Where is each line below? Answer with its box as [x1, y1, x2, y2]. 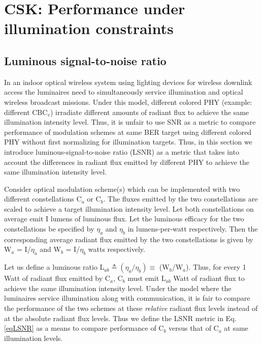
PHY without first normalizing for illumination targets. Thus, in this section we [4, 136, 252, 147]
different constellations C [4, 193, 82, 204]
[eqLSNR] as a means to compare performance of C [4, 323, 164, 333]
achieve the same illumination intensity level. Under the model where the [4, 282, 232, 293]
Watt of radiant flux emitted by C [4, 273, 110, 283]
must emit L [127, 273, 166, 283]
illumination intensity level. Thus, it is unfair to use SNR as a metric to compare [4, 117, 256, 127]
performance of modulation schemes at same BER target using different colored [4, 126, 252, 137]
